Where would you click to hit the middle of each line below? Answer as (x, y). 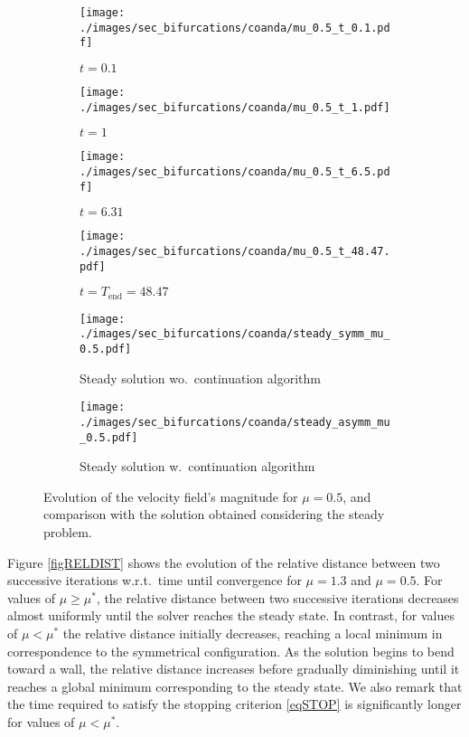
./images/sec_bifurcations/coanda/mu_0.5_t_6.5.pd (235, 171)
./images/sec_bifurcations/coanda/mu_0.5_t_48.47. (235, 251)
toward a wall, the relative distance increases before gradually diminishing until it (234, 669)
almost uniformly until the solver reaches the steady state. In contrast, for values (231, 615)
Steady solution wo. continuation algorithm (200, 378)
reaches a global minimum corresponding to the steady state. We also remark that (235, 686)
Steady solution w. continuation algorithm (197, 466)
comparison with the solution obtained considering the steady (214, 514)
